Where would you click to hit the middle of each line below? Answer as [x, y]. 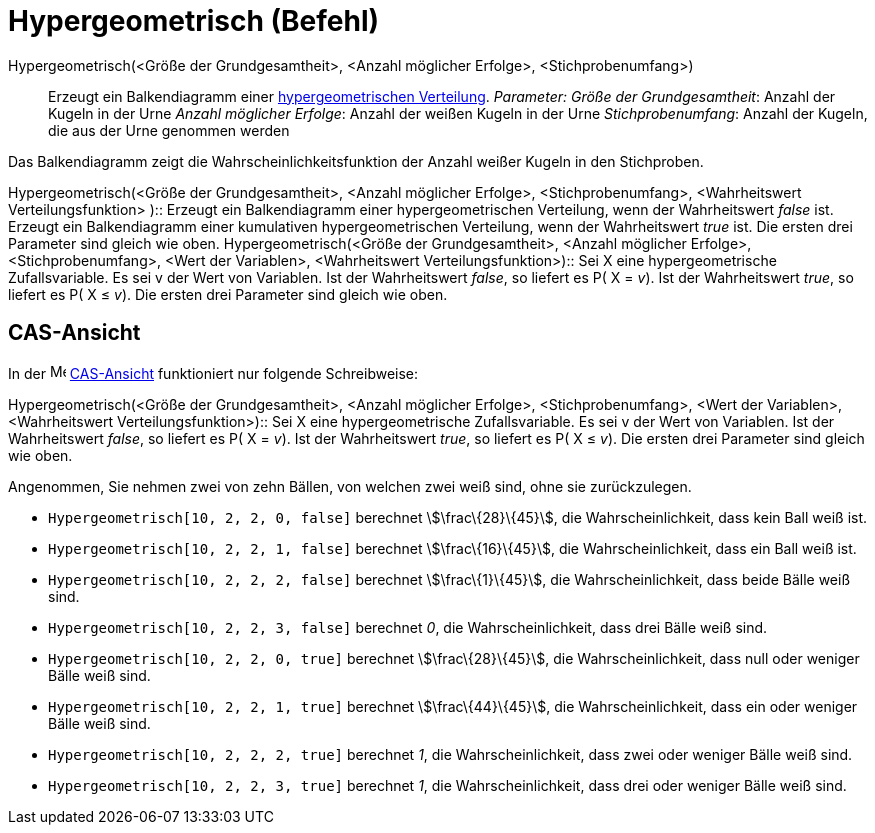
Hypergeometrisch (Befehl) [194, 21]
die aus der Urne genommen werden [169, 130]
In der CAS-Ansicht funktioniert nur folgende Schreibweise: [213, 373]
